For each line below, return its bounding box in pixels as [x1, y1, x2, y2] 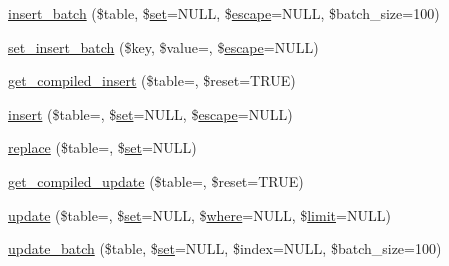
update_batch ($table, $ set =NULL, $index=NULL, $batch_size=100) [8, 238, 442, 259]
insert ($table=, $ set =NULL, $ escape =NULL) [8, 103, 293, 124]
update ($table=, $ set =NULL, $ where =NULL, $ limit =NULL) [8, 204, 391, 225]
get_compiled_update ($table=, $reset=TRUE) [8, 170, 304, 191]
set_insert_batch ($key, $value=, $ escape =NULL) [8, 36, 319, 57]
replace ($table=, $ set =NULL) [8, 137, 197, 158]
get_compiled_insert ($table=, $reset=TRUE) [8, 70, 296, 91]
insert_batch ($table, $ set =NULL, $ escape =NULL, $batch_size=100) [8, 3, 440, 23]
